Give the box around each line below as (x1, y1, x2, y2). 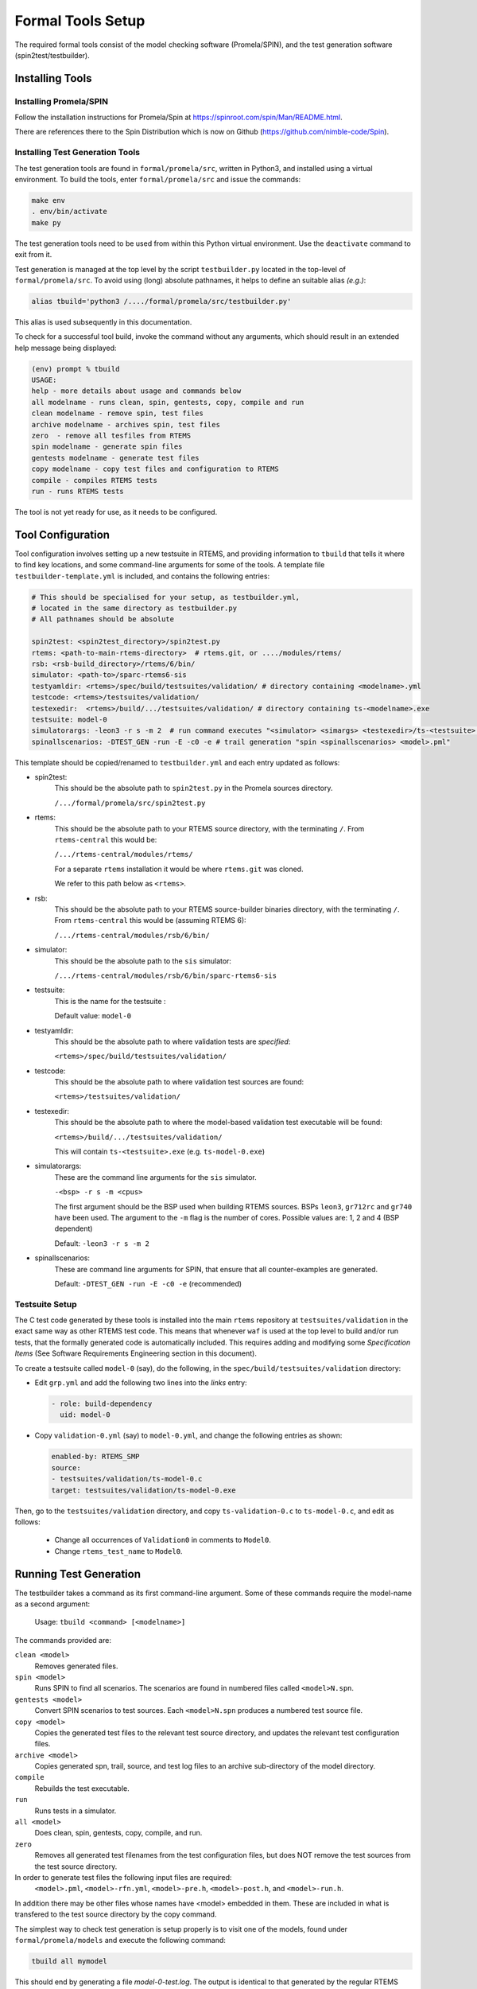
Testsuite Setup (14, 1298, 77, 1310)
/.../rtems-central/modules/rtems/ (54, 850, 194, 859)
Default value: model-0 (54, 1011, 131, 1021)
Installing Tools (14, 72, 92, 85)
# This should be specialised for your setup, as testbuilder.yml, (31, 593, 301, 601)
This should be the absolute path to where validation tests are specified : (54, 1037, 291, 1046)
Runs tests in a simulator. (34, 1806, 117, 1816)
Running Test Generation (14, 1567, 141, 1581)
